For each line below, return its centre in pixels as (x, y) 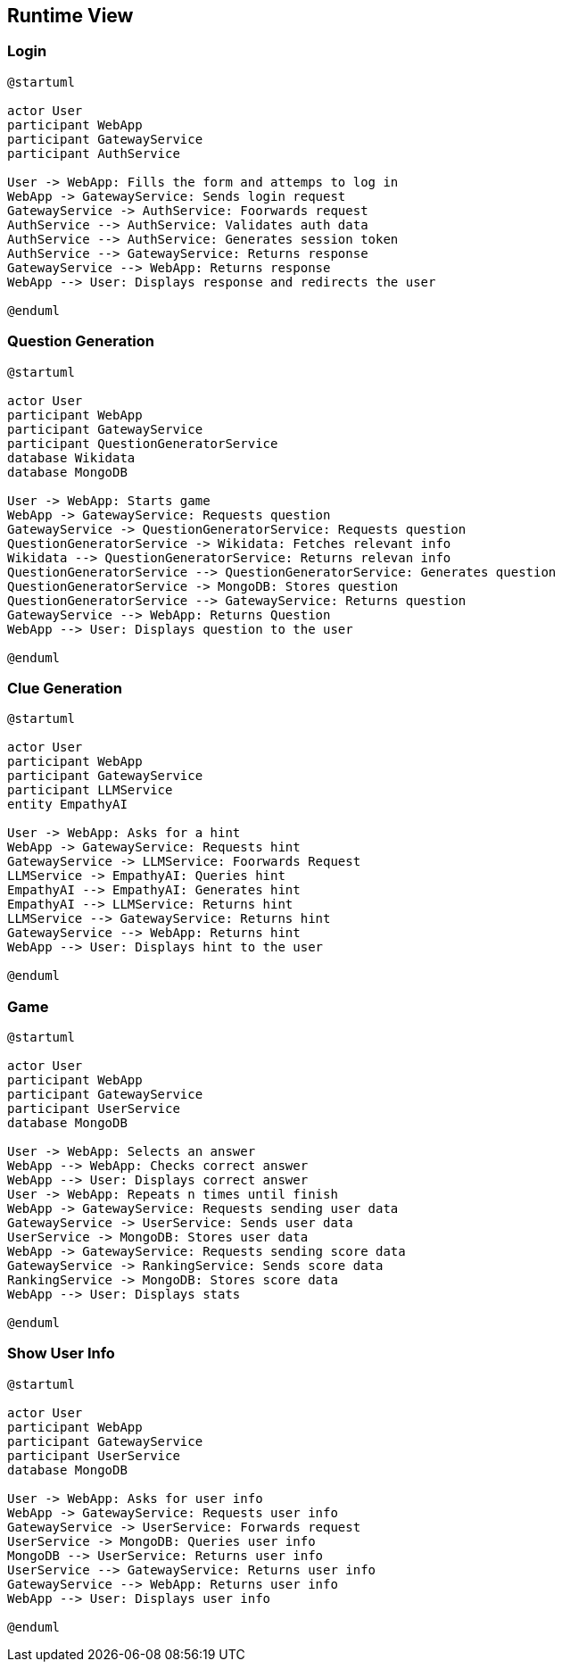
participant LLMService (90, 790)
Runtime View (70, 16)
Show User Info (61, 1353)
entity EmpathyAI (67, 805)
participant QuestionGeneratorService (143, 443)
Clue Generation (65, 688)
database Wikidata (71, 457)
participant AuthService (94, 153)
